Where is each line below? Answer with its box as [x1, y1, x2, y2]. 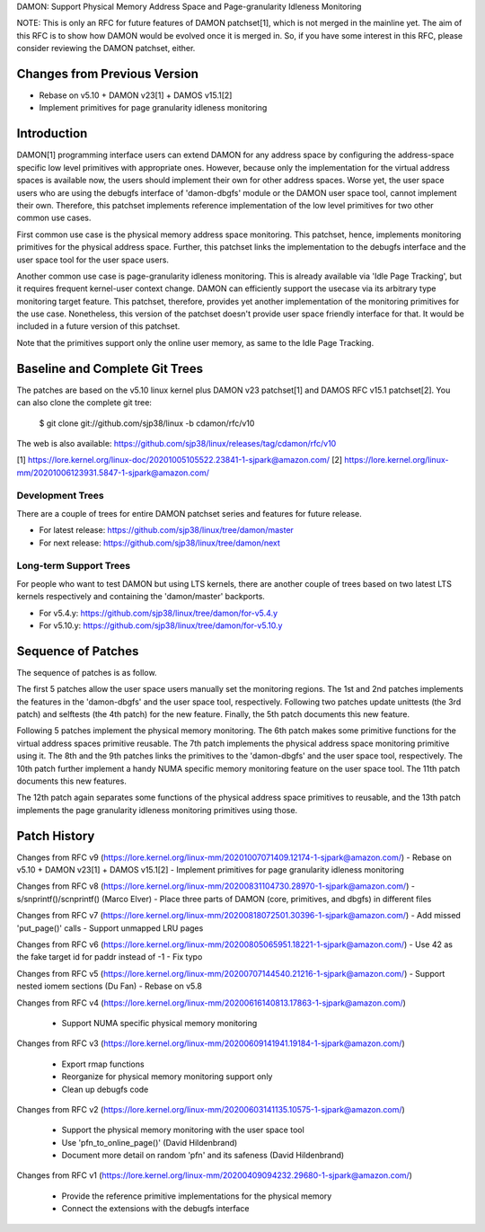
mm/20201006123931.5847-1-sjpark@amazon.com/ [16, 467, 210, 478]
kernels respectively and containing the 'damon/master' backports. [16, 591, 265, 602]
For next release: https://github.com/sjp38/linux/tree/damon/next [39, 537, 280, 548]
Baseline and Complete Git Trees [16, 360, 204, 377]
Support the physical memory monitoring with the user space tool [61, 1124, 304, 1136]
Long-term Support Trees [16, 560, 130, 572]
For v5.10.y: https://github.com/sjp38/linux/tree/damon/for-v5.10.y [39, 620, 283, 631]
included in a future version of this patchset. [16, 321, 181, 332]
